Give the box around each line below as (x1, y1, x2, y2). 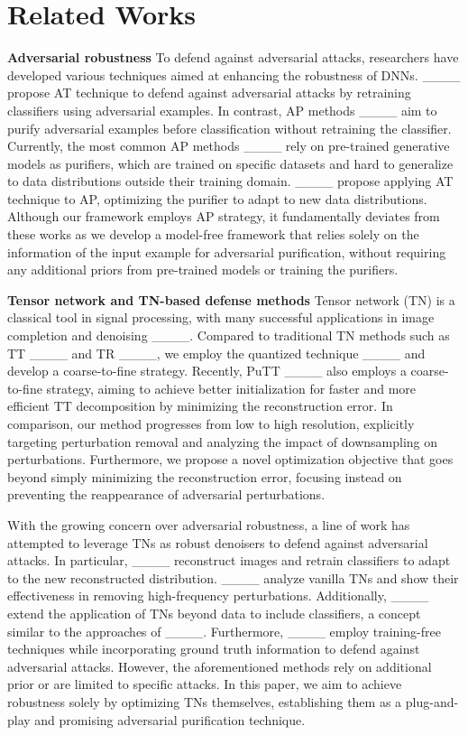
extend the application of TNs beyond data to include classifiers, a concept (7, 603, 421, 622)
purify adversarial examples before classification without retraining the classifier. (7, 118, 452, 137)
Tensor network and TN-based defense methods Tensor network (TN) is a (7, 290, 455, 309)
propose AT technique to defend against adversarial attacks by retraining (7, 83, 411, 102)
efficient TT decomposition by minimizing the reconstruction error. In (7, 396, 393, 415)
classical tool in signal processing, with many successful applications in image (7, 308, 435, 327)
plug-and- (405, 692, 459, 711)
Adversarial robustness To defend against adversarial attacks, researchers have (7, 48, 459, 67)
